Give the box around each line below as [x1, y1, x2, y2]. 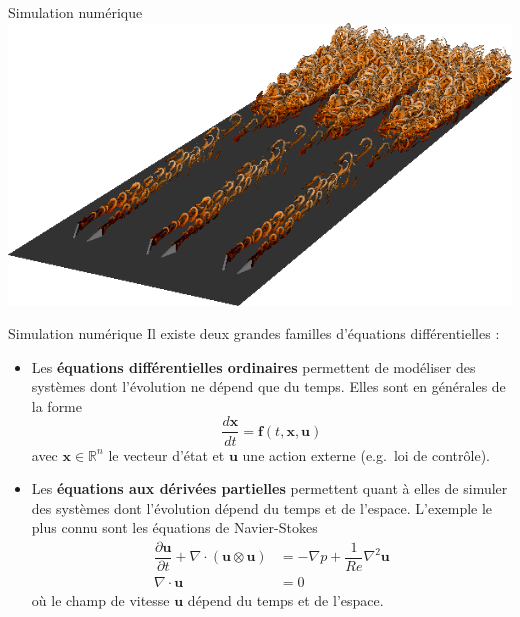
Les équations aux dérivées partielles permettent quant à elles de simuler [31, 478, 508, 499]
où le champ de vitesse [31, 590, 170, 611]
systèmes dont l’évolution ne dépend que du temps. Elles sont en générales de [31, 376, 506, 397]
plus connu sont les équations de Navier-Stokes [31, 517, 318, 538]
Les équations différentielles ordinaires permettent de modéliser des [31, 356, 476, 377]
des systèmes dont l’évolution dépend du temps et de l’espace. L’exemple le [31, 497, 493, 518]
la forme [31, 395, 83, 416]
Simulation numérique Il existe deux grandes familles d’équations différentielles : [8, 323, 500, 344]
